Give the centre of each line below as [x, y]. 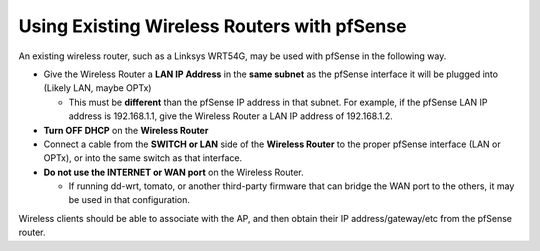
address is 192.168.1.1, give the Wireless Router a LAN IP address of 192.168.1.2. [231, 116]
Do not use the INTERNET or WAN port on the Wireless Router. [173, 172]
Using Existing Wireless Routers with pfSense [212, 26]
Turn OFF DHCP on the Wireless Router [126, 130]
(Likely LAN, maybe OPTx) [97, 88]
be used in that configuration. [129, 200]
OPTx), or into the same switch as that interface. [143, 158]
